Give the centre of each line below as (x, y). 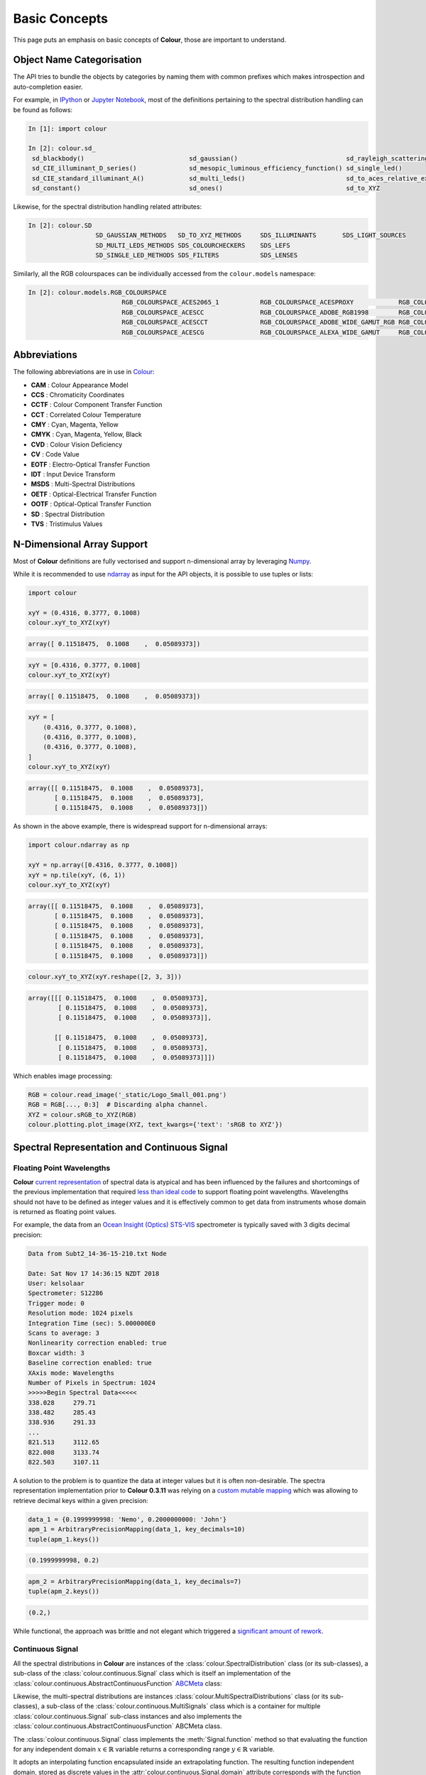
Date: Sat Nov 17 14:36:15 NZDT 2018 (94, 1273)
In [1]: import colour (67, 129)
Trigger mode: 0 (56, 1303)
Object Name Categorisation (77, 60)
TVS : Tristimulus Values (67, 524)
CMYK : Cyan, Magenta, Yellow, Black (86, 435)
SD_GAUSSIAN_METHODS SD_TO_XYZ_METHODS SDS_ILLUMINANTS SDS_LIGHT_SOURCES (251, 235)
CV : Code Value (55, 454)
